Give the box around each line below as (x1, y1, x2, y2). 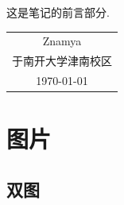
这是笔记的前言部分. (6, 4, 110, 20)
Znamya (42, 33, 82, 49)
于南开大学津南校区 (12, 52, 112, 69)
